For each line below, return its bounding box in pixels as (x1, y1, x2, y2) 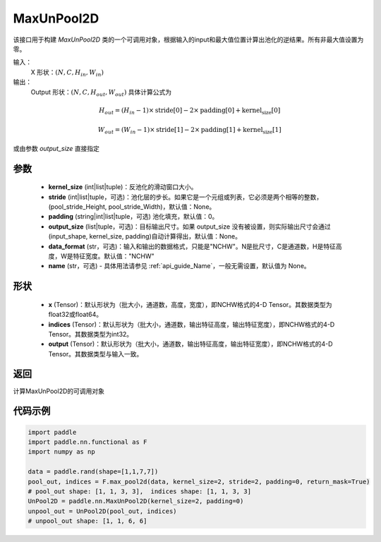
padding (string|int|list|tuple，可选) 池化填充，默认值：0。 (48, 212, 219, 221)
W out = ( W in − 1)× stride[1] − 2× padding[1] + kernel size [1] (97, 126, 282, 135)
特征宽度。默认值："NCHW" (73, 251, 155, 260)
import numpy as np (28, 448, 95, 456)
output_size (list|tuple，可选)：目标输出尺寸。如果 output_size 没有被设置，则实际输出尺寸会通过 (48, 222, 331, 231)
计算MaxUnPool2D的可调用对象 (13, 387, 105, 395)
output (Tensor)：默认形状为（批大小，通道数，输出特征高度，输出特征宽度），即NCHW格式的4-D (48, 339, 333, 349)
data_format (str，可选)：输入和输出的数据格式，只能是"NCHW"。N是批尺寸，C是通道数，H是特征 (48, 242, 337, 251)
